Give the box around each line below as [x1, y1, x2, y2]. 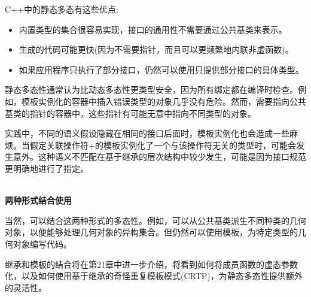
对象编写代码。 [13, 237, 72, 250]
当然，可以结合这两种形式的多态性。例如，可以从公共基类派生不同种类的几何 [5, 214, 306, 226]
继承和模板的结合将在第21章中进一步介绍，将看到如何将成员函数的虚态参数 [5, 257, 298, 270]
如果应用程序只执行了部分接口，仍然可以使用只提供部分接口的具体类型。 [19, 63, 304, 75]
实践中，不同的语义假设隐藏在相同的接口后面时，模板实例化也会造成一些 [5, 127, 289, 140]
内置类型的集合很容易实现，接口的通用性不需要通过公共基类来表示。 [19, 23, 287, 35]
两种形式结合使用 [5, 194, 72, 207]
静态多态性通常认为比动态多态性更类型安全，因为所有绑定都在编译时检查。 [5, 83, 298, 96]
